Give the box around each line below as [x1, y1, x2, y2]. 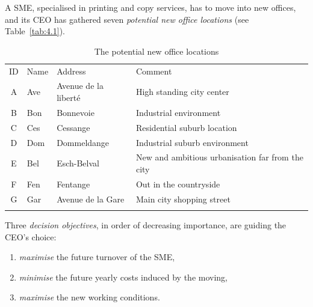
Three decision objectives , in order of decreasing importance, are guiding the [5, 219, 287, 231]
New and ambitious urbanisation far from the [135, 151, 303, 163]
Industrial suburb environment [135, 136, 249, 148]
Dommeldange [57, 136, 110, 148]
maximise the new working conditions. [19, 291, 160, 303]
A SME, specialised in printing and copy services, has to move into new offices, [5, 1, 296, 13]
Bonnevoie [57, 106, 95, 118]
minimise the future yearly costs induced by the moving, [19, 270, 228, 283]
